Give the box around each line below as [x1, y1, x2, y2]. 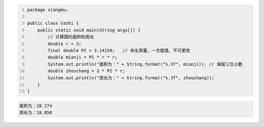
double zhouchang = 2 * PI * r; [47, 68, 126, 74]
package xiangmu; [27, 7, 68, 12]
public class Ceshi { [27, 20, 79, 26]
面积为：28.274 [19, 103, 52, 109]
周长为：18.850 [19, 110, 52, 115]
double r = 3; [47, 41, 82, 46]
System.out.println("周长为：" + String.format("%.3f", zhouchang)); [47, 75, 215, 80]
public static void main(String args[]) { [37, 27, 141, 33]
